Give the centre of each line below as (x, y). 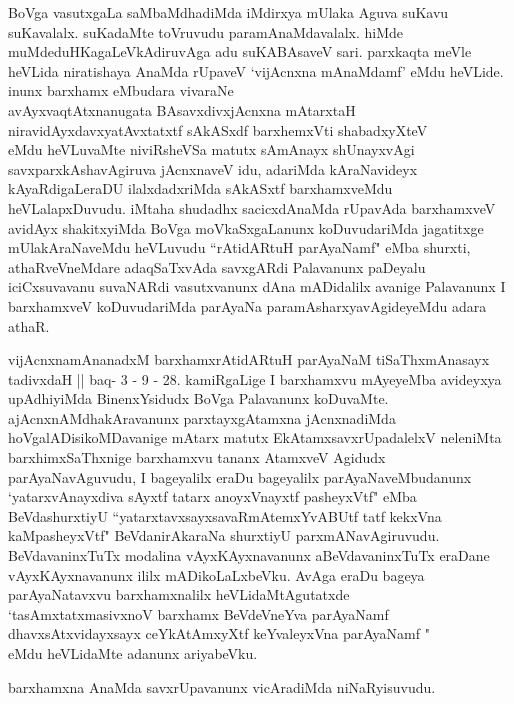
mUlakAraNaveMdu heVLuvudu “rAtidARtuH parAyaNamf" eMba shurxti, (239, 247)
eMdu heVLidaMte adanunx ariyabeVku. (133, 653)
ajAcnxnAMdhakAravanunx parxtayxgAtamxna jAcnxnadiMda (202, 417)
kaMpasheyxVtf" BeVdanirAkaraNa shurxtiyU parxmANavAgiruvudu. (224, 535)
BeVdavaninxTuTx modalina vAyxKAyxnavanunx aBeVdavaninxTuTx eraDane (249, 555)
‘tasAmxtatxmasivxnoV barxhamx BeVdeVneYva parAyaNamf (198, 613)
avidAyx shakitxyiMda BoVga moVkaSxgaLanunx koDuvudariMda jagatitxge (246, 227)
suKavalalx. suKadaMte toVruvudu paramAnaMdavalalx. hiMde (206, 31)
